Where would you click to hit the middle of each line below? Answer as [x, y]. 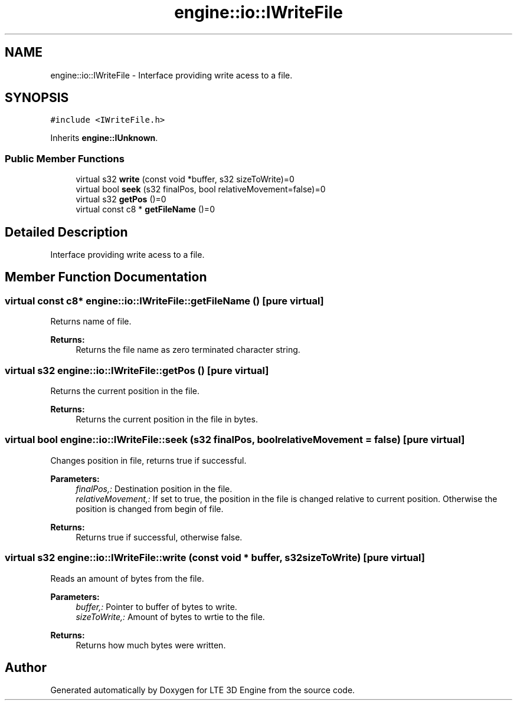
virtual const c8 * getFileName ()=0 [145, 209]
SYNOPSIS [37, 98]
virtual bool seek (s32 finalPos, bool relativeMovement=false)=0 [201, 189]
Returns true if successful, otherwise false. [159, 537]
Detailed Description [66, 232]
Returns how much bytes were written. [151, 645]
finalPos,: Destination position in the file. [154, 488]
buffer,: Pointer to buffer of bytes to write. [156, 606]
